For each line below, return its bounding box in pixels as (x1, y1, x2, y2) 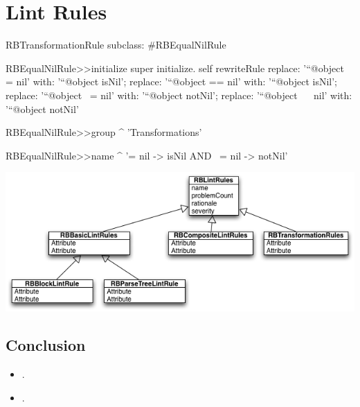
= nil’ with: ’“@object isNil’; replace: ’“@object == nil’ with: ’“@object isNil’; (6, 74, 337, 89)
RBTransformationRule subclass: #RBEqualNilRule (6, 37, 226, 52)
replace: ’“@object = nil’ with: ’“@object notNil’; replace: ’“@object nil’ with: (6, 87, 352, 102)
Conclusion (6, 334, 86, 356)
